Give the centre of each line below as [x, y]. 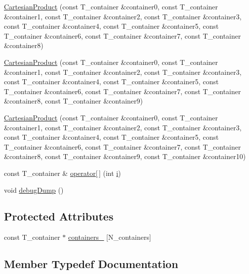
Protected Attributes [59, 216]
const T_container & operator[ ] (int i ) [62, 173]
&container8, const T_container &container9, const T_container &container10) [125, 156]
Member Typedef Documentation [91, 264]
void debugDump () [34, 190]
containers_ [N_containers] [110, 237]
